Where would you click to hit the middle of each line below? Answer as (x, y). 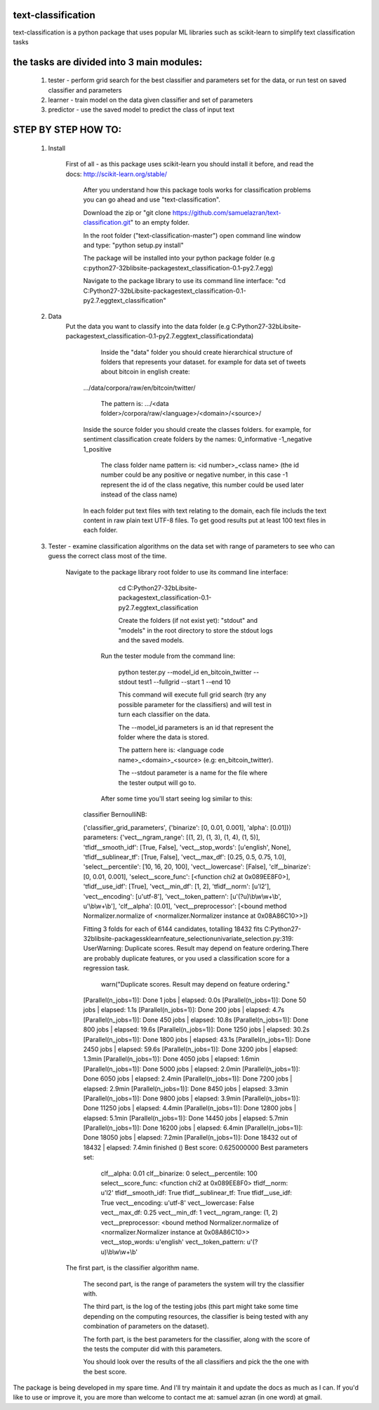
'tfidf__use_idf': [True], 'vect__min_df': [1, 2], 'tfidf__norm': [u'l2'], (177, 887)
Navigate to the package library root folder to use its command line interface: (177, 572)
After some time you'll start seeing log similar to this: (177, 798)
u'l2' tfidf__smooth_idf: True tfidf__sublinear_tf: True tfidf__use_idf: (197, 1193)
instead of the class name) (139, 494)
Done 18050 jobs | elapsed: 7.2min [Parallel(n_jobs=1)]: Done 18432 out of (190, 1138)
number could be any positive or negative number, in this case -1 (194, 475)
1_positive (98, 449)
